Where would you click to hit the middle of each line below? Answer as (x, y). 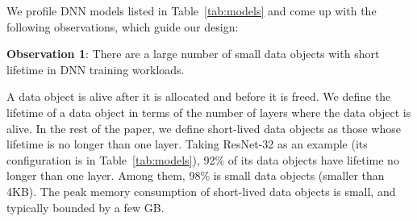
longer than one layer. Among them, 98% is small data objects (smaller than (196, 175)
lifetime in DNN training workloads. (96, 69)
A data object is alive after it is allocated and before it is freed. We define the (199, 96)
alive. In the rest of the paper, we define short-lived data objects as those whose (204, 128)
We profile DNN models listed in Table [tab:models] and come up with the (192, 10)
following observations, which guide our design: (123, 26)
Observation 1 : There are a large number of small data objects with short (193, 54)
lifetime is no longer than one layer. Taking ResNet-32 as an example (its (187, 144)
